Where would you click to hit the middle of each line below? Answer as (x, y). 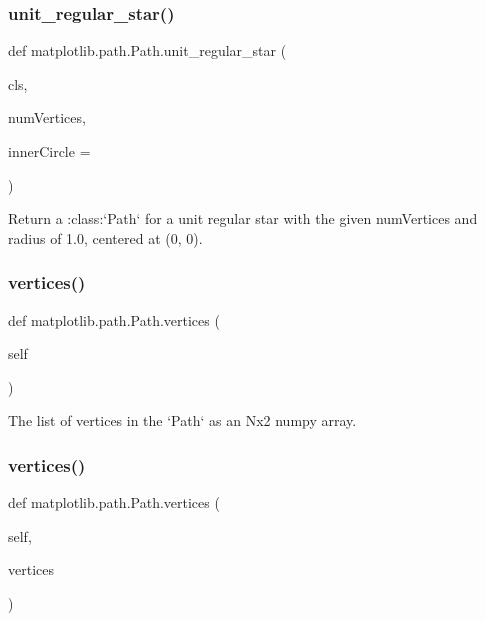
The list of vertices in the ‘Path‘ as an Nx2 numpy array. (182, 420)
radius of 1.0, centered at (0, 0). (105, 237)
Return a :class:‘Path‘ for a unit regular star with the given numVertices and (243, 218)
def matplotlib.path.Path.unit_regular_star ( (147, 50)
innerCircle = (49, 151)
